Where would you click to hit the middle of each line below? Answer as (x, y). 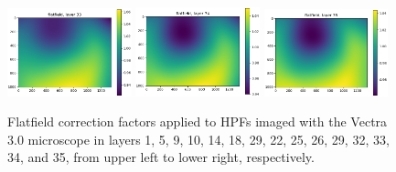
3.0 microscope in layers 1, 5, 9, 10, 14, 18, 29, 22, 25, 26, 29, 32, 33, (198, 139)
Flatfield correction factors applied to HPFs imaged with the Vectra (198, 121)
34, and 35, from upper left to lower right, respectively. (161, 157)
